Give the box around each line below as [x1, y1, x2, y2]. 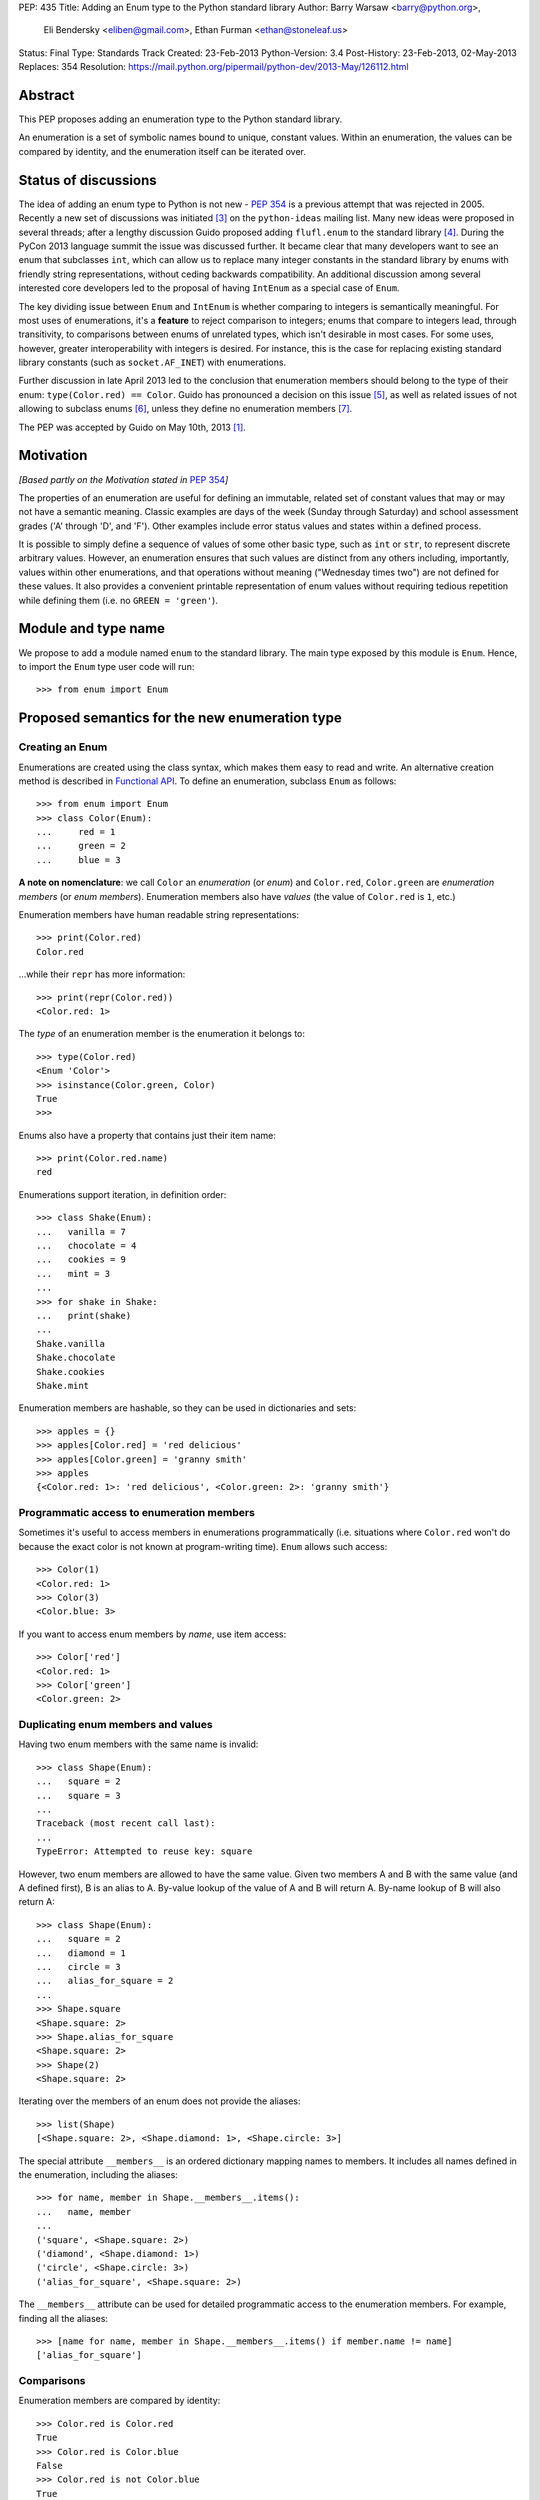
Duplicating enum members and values [18, 1718, 214, 1732]
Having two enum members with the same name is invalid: [18, 1738, 259, 1750]
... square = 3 [36, 1790, 121, 1801]
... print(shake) [36, 1310, 132, 1321]
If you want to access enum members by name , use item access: [18, 1628, 287, 1640]
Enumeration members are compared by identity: [18, 2395, 221, 2407]
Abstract [18, 86, 75, 104]
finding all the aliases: [18, 2312, 109, 2324]
